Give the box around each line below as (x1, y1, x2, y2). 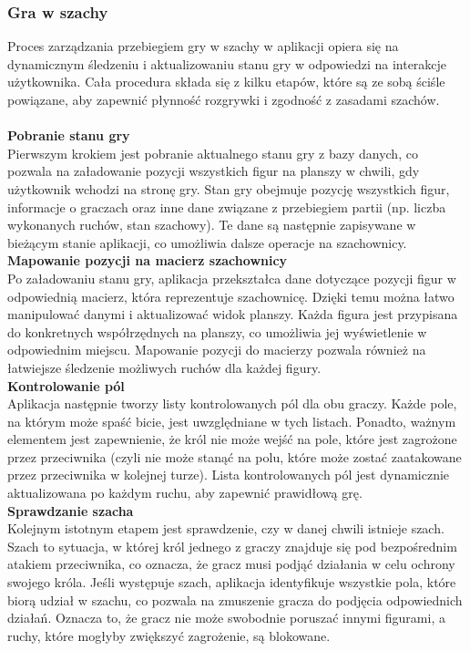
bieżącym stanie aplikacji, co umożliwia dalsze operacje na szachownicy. (7, 232, 407, 252)
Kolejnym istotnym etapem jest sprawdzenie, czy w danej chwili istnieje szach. (7, 519, 444, 538)
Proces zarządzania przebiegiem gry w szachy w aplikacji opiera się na (7, 36, 399, 56)
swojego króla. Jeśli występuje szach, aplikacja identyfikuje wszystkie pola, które (7, 573, 456, 592)
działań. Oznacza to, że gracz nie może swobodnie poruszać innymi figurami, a (7, 608, 445, 627)
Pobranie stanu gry (7, 126, 130, 145)
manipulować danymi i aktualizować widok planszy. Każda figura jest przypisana (7, 305, 458, 324)
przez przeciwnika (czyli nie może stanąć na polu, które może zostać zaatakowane (7, 447, 462, 466)
